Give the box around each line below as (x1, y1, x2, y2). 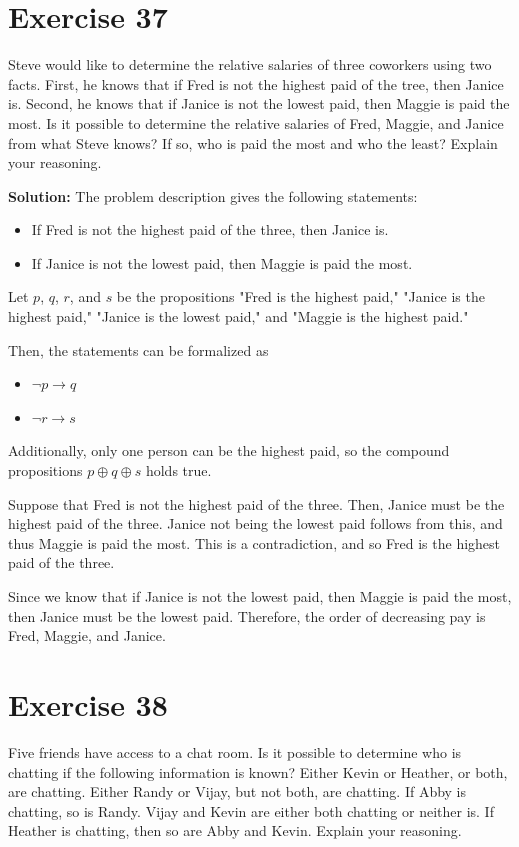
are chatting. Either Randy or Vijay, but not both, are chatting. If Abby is (8, 781, 467, 802)
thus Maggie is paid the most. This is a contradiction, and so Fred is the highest (8, 532, 501, 553)
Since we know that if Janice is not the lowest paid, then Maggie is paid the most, (8, 586, 512, 606)
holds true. (145, 460, 212, 481)
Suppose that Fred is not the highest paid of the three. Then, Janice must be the (8, 493, 505, 514)
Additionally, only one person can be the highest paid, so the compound (8, 440, 450, 461)
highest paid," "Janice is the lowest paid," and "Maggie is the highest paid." (8, 306, 469, 327)
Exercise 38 (8, 683, 168, 724)
